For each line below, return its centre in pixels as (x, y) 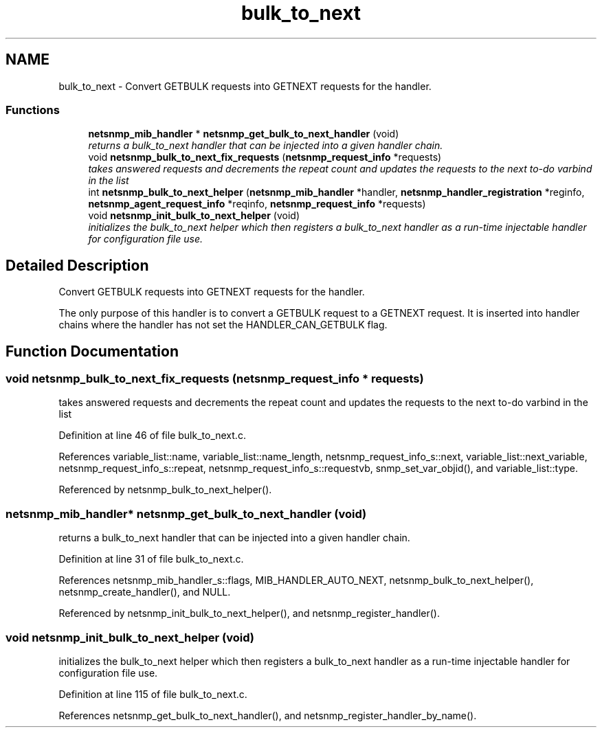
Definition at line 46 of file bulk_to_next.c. (152, 436)
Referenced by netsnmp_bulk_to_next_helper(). (165, 490)
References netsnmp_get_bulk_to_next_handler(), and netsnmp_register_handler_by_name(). (268, 715)
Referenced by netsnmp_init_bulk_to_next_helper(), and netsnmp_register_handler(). (249, 613)
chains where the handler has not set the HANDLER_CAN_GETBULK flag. (223, 325)
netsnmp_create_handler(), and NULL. (145, 592)
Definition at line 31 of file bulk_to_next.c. (151, 559)
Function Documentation (92, 351)
